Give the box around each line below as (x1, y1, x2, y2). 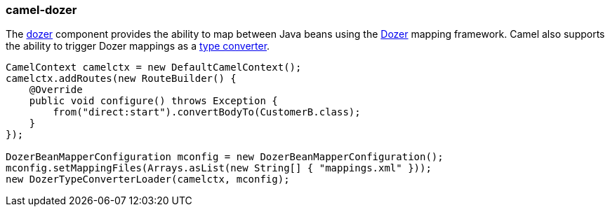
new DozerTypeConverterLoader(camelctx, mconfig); (6, 174, 290, 185)
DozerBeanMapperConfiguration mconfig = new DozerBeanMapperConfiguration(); (6, 151, 444, 163)
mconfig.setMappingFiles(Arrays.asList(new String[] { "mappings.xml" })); (6, 162, 432, 174)
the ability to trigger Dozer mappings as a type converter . (6, 40, 270, 52)
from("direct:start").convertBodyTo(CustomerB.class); (53, 106, 361, 118)
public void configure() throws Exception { (29, 95, 278, 107)
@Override (29, 84, 83, 96)
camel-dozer (6, 3, 77, 17)
